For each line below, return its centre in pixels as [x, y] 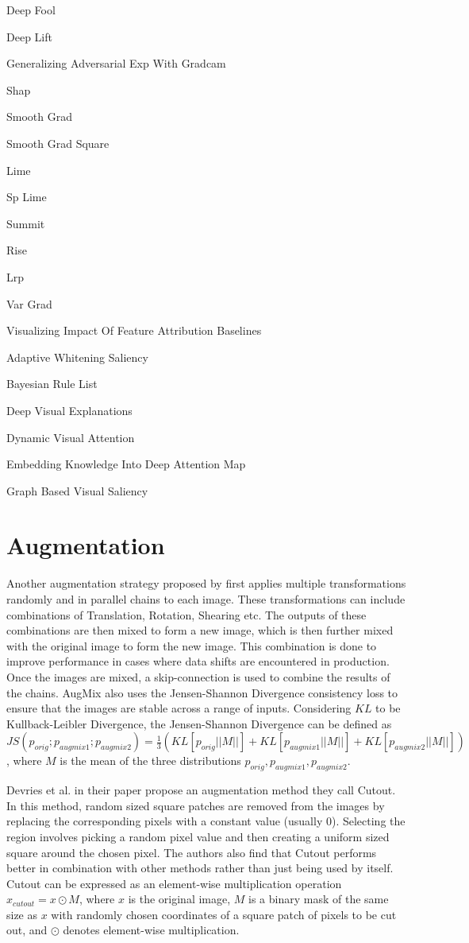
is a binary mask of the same [319, 899]
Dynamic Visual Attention [71, 437]
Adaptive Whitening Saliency [77, 357]
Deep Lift [29, 36]
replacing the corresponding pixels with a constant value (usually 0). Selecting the [206, 821]
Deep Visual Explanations [69, 410]
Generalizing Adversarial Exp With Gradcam [116, 63]
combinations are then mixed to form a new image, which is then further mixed [200, 630]
